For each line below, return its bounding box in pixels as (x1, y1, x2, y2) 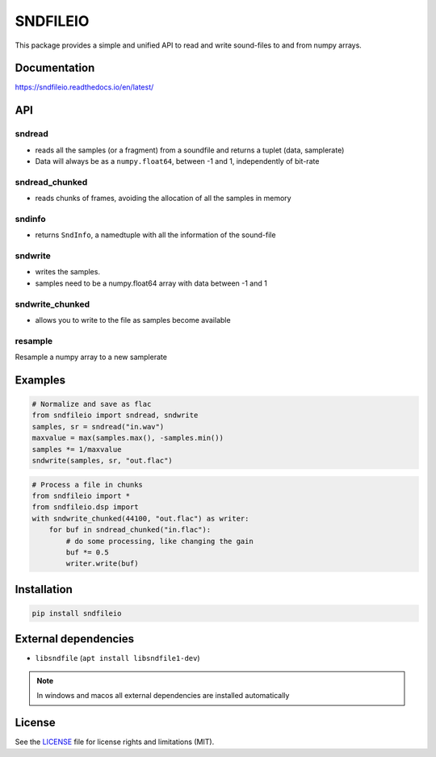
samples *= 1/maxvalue (31, 445, 122, 454)
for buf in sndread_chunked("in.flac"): (48, 525, 212, 534)
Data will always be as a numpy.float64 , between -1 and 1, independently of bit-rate (35, 157, 320, 165)
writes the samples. (35, 267, 101, 277)
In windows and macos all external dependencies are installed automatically (36, 691, 290, 701)
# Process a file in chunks (31, 480, 143, 489)
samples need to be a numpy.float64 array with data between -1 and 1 (35, 278, 268, 288)
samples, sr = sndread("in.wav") (31, 422, 165, 431)
